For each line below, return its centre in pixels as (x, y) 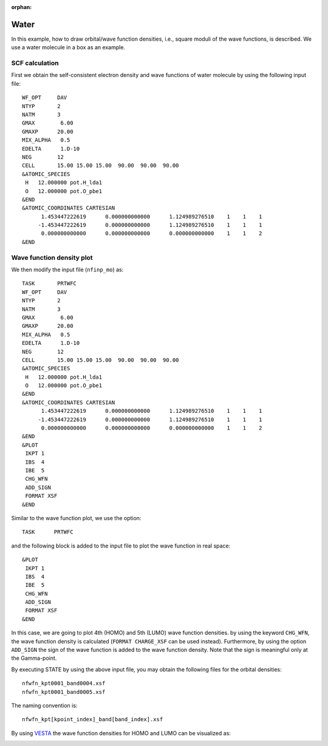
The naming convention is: (44, 705)
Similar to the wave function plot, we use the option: (76, 518)
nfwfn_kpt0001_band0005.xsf (64, 692)
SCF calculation (35, 63)
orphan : (22, 7)
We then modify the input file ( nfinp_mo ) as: (67, 270)
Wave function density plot (52, 257)
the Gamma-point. (34, 658)
